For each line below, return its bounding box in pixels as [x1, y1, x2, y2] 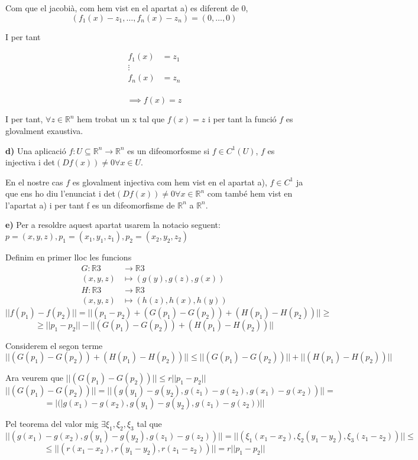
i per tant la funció [208, 113, 277, 125]
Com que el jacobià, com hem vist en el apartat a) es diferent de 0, [5, 2, 248, 14]
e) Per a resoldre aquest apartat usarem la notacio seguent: [5, 218, 221, 231]
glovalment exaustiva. [5, 124, 83, 136]
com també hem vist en [207, 187, 293, 200]
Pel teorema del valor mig [5, 417, 99, 430]
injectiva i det [5, 156, 55, 168]
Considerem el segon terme [5, 339, 103, 351]
